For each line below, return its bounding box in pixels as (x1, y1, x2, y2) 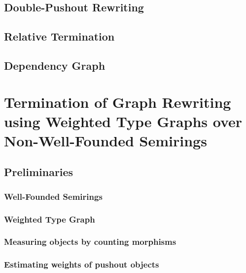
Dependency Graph (4, 57, 105, 73)
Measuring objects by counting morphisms (4, 235, 176, 248)
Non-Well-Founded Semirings (4, 130, 207, 150)
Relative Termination (4, 29, 115, 44)
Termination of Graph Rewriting (4, 91, 231, 112)
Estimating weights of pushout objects (4, 258, 159, 271)
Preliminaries (4, 164, 73, 180)
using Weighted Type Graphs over (4, 111, 243, 131)
